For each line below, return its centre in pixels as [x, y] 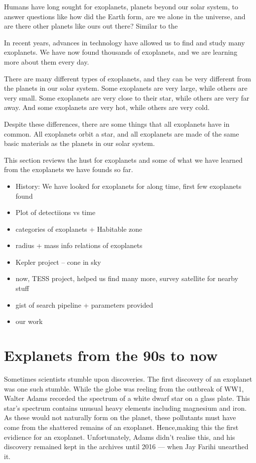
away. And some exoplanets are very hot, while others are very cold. [107, 107]
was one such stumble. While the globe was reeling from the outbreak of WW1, [124, 388]
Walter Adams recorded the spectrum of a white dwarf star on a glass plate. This [127, 398]
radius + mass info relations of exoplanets [79, 245]
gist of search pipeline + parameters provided [84, 304]
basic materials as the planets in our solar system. [79, 143]
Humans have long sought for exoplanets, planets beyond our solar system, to [121, 6]
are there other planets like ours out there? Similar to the [91, 26]
